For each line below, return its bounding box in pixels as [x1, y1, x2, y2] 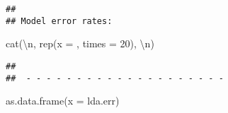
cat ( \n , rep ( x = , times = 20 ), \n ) [6, 36, 154, 51]
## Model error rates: [6, 16, 113, 26]
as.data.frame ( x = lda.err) [6, 93, 120, 108]
